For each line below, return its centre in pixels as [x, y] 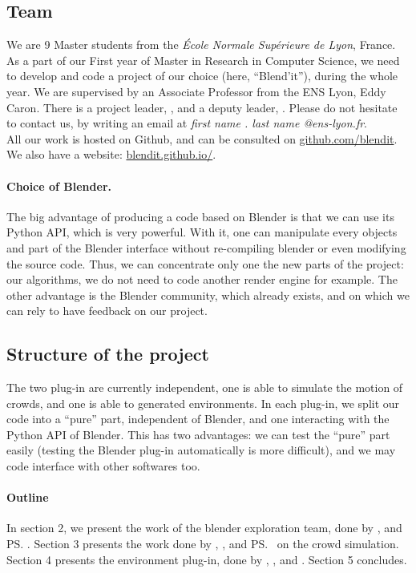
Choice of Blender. [59, 186]
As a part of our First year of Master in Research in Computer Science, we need [203, 60]
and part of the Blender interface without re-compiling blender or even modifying [206, 247]
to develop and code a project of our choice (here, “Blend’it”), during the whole [202, 76]
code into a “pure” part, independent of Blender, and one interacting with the [198, 419]
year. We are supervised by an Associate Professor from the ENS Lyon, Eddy [196, 91]
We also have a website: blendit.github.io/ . [111, 154]
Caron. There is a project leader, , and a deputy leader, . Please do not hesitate [202, 107]
